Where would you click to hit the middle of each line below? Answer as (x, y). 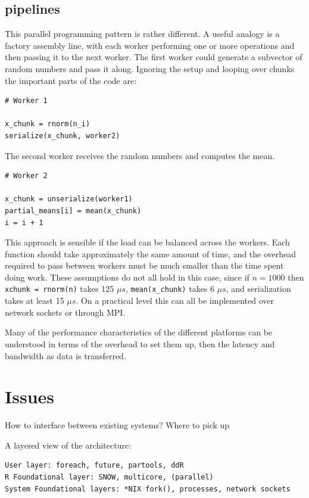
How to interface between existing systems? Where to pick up (117, 425)
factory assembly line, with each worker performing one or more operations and (150, 45)
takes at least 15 (35, 301)
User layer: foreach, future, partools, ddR (94, 466)
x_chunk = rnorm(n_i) (48, 124)
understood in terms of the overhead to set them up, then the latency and (140, 343)
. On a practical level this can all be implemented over (175, 301)
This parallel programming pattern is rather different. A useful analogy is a (142, 34)
